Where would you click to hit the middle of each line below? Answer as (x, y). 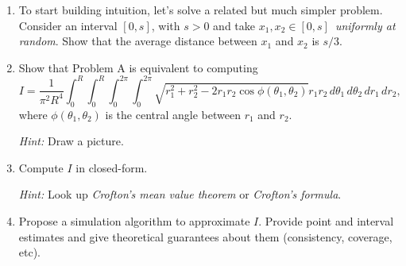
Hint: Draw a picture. (71, 141)
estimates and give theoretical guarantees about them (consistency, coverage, (205, 236)
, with (166, 25)
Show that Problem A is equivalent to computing (138, 67)
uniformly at (365, 25)
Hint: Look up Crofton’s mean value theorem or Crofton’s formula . (180, 194)
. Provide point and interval (326, 221)
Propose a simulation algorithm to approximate (134, 221)
